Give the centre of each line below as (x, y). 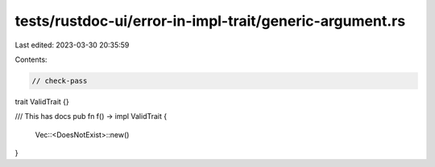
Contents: (31, 59)
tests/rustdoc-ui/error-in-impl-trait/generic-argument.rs (210, 21)
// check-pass (60, 81)
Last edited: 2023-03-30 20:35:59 (72, 45)
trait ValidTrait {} (42, 101)
